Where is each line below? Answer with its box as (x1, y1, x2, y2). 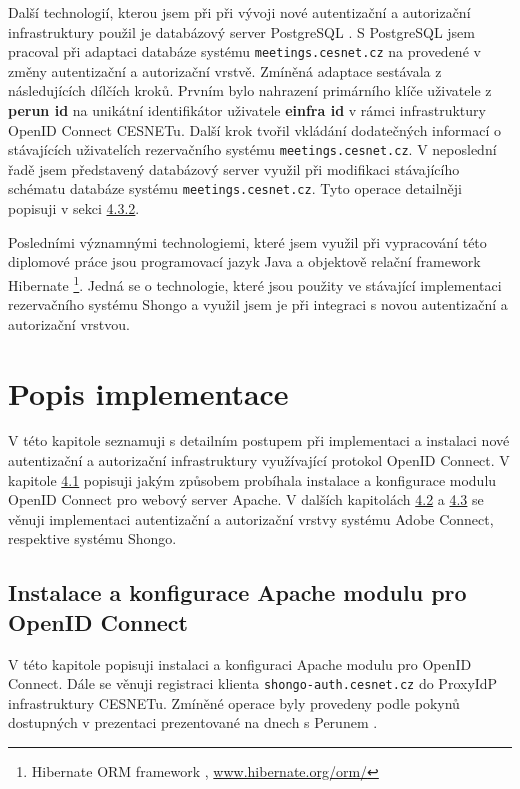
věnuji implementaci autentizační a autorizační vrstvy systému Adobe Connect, (8, 508, 494, 529)
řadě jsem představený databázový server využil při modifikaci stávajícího (8, 158, 460, 179)
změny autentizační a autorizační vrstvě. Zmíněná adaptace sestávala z (8, 60, 442, 81)
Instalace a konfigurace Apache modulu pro (8, 577, 467, 608)
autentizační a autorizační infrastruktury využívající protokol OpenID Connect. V (8, 450, 510, 471)
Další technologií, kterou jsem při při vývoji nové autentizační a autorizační (8, 2, 471, 22)
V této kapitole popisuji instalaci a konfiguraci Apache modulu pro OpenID (8, 653, 472, 674)
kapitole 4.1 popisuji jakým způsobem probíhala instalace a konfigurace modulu (8, 469, 497, 490)
